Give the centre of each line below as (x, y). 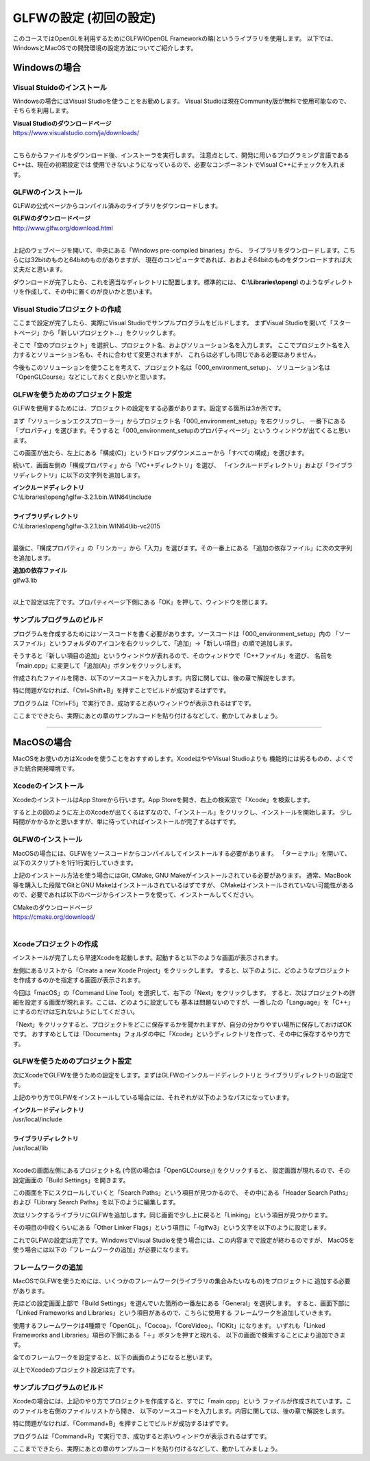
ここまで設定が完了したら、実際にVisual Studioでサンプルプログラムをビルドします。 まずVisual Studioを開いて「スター (182, 323)
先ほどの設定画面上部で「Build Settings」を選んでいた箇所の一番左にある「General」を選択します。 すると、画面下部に (182, 1303)
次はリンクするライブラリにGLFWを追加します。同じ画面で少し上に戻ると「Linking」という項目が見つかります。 (172, 1215)
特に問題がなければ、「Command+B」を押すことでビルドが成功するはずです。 (122, 1423)
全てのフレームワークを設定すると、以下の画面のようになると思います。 (114, 1357)
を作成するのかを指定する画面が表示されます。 (78, 980)
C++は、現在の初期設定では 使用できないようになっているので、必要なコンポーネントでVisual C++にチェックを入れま (179, 165)
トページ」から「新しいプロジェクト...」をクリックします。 (96, 332)
